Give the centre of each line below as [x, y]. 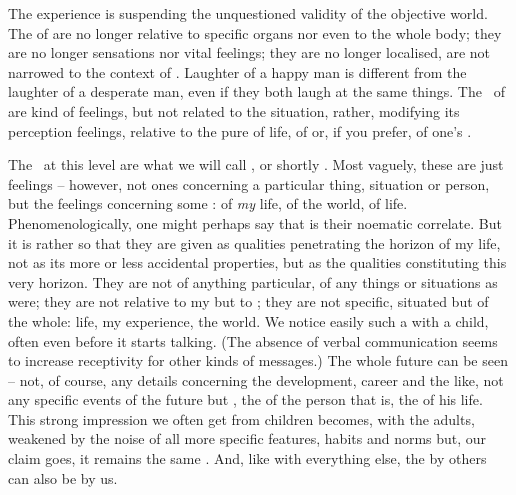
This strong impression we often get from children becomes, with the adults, [241, 418]
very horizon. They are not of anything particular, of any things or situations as [253, 281]
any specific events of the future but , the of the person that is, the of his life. [245, 399]
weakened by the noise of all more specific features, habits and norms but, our [247, 438]
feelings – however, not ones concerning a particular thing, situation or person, [249, 183]
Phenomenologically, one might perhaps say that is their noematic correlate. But [255, 222]
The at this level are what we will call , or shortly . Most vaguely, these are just [256, 164]
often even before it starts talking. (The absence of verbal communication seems [253, 340]
